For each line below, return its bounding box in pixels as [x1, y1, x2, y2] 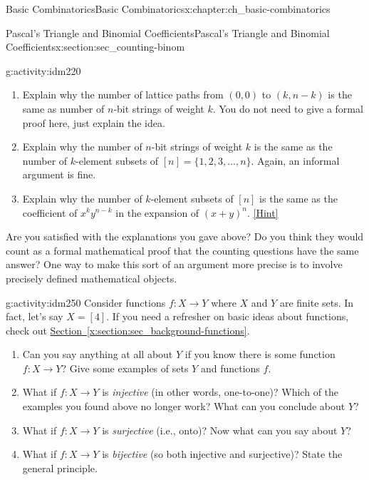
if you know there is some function [184, 347, 336, 362]
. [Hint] [246, 205, 279, 220]
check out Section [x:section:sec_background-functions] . [6, 322, 250, 337]
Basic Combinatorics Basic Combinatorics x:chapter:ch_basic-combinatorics [6, 1, 331, 16]
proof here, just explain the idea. [22, 115, 165, 130]
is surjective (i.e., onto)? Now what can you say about [102, 422, 338, 437]
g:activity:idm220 [6, 63, 81, 78]
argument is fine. [22, 167, 96, 182]
